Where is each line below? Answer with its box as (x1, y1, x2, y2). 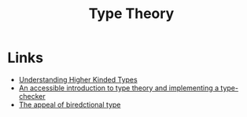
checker (18, 91, 46, 101)
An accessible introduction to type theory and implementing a (18, 83, 219, 93)
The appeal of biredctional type (18, 100, 121, 109)
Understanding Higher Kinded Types (18, 75, 138, 84)
